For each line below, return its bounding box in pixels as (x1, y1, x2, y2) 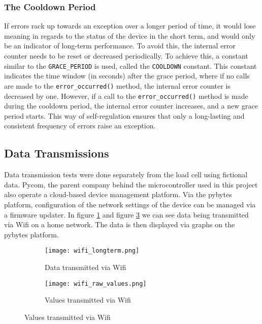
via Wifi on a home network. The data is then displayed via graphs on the (4, 219, 235, 230)
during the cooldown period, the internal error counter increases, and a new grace (4, 100, 258, 111)
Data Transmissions (4, 145, 109, 161)
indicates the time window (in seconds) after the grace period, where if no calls (4, 70, 250, 81)
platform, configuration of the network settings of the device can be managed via (4, 199, 256, 209)
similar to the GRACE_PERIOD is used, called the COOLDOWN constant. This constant (4, 60, 257, 71)
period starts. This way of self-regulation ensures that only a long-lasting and (4, 110, 245, 121)
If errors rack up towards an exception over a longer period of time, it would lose (4, 20, 256, 31)
